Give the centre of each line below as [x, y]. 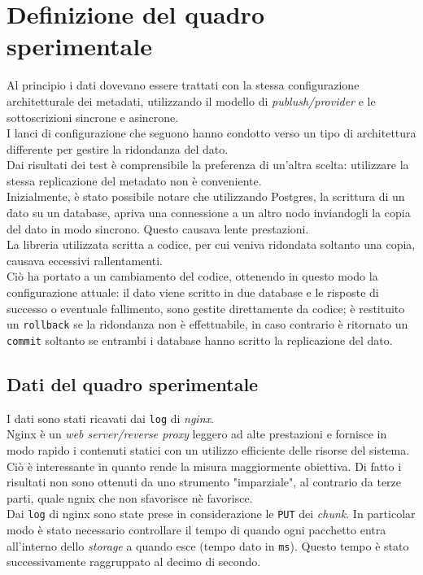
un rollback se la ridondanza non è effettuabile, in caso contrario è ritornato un [207, 324]
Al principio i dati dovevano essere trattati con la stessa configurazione [183, 85]
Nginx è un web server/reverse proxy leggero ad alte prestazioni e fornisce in [197, 434]
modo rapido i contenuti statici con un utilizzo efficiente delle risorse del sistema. [208, 449]
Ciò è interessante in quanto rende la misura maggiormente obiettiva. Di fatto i [204, 466]
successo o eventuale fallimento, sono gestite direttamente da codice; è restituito [206, 308]
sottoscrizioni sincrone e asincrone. [93, 117]
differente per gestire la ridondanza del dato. [118, 148]
